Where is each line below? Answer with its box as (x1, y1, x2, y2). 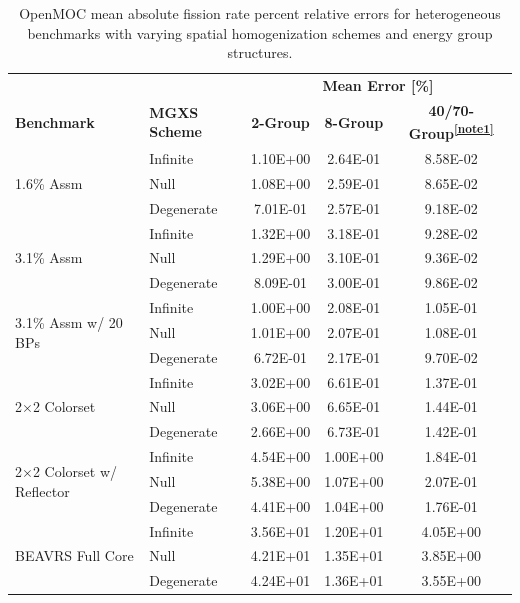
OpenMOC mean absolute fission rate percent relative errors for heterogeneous (19, 3, 501, 23)
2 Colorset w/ (32, 461, 118, 482)
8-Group (324, 111, 384, 132)
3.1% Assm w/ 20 (15, 312, 123, 333)
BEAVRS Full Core (15, 545, 134, 566)
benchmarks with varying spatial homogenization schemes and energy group (27, 22, 493, 43)
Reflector (15, 480, 70, 501)
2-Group (251, 111, 310, 132)
